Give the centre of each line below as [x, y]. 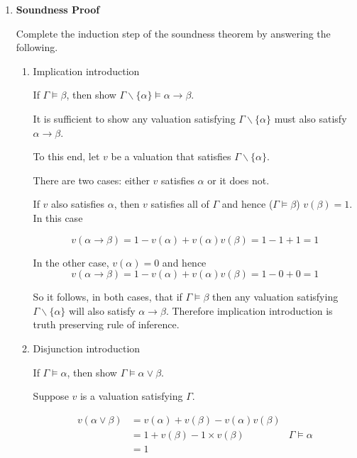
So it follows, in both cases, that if [108, 297]
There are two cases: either [91, 180]
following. [37, 47]
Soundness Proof [58, 9]
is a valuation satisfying [131, 396]
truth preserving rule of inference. [106, 324]
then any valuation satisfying [275, 297]
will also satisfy [102, 310]
